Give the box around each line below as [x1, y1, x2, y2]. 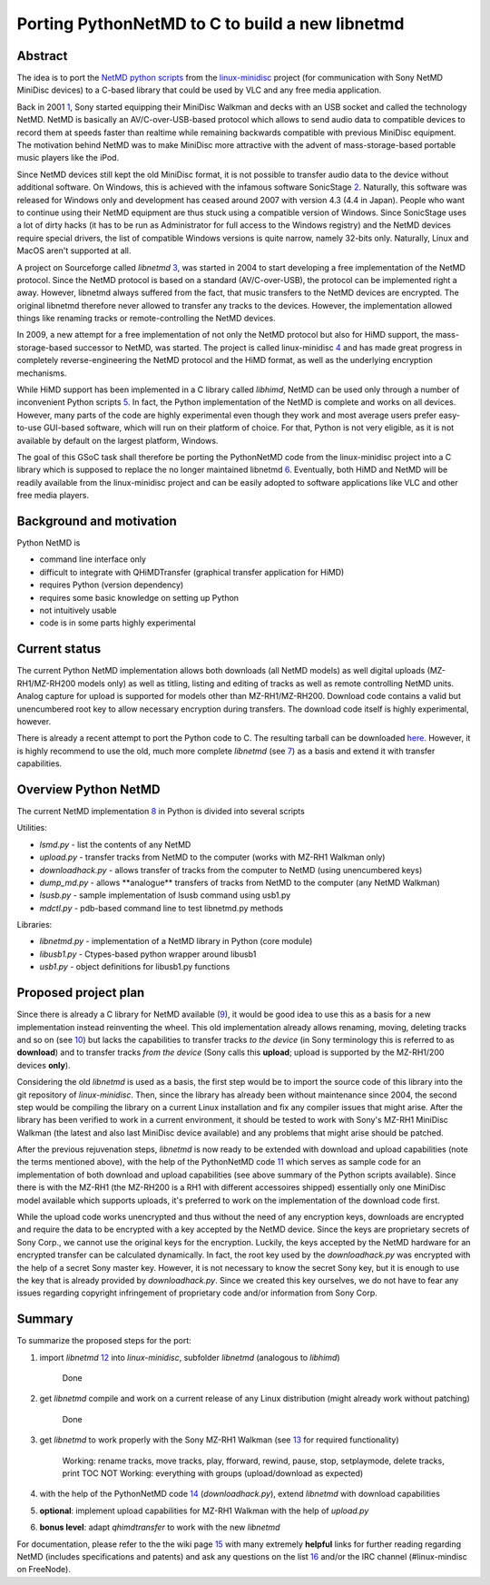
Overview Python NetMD [16, 782, 161, 797]
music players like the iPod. [16, 153, 120, 163]
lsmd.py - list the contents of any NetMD [39, 839, 191, 850]
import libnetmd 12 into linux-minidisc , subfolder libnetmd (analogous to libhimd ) [39, 1352, 340, 1363]
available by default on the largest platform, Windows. [16, 435, 219, 446]
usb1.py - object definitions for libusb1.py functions [39, 961, 230, 972]
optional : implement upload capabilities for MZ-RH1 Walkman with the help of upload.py [39, 1505, 369, 1516]
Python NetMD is [16, 537, 81, 548]
